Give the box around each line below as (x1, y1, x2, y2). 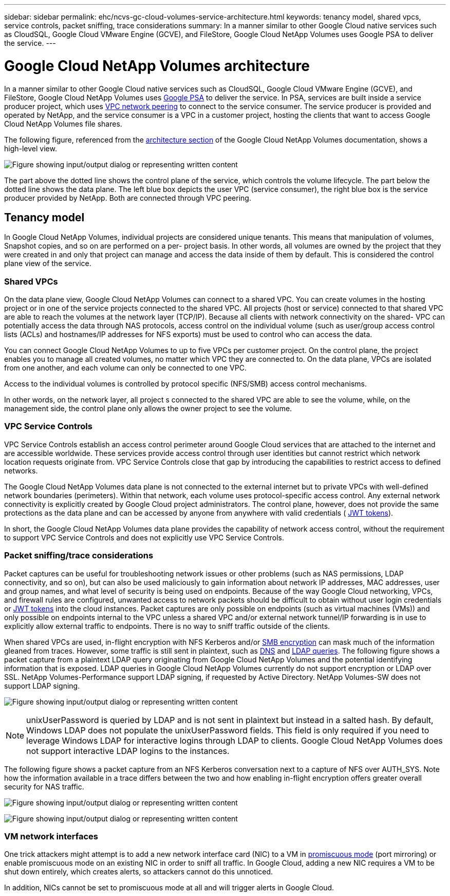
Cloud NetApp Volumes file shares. (4, 119, 122, 128)
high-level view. (4, 144, 57, 153)
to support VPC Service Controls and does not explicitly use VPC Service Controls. (4, 533, 284, 542)
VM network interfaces (4, 831, 98, 841)
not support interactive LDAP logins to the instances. (26, 745, 230, 756)
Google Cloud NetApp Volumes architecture (4, 57, 310, 75)
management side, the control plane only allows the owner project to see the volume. (4, 404, 292, 413)
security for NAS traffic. (4, 782, 84, 791)
